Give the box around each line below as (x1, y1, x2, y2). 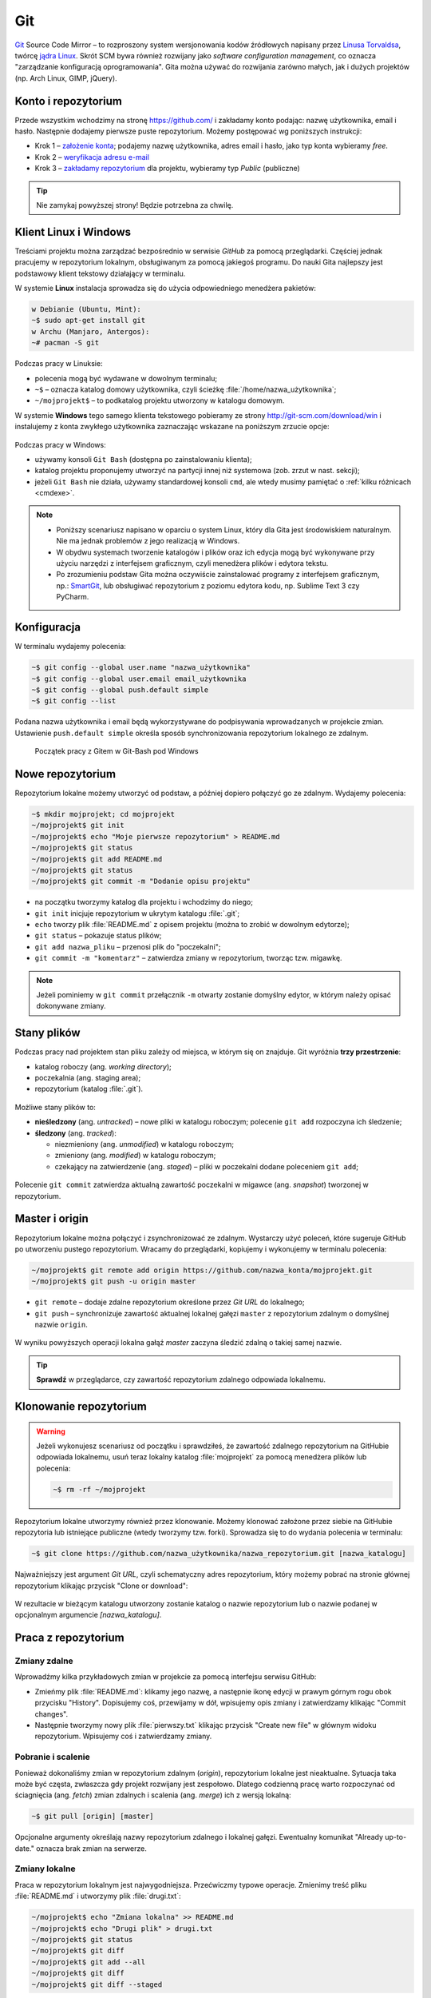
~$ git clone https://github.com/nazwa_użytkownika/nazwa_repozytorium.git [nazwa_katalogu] (31, 1549, 406, 1558)
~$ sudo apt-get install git (31, 316, 146, 325)
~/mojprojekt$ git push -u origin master (31, 1277, 196, 1286)
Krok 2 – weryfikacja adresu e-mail (34, 152, 149, 161)
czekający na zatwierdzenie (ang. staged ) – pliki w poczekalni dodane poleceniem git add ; (54, 1161, 359, 1171)
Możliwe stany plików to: (14, 1102, 96, 1112)
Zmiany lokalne (14, 1863, 76, 1874)
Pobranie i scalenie (14, 1751, 91, 1762)
